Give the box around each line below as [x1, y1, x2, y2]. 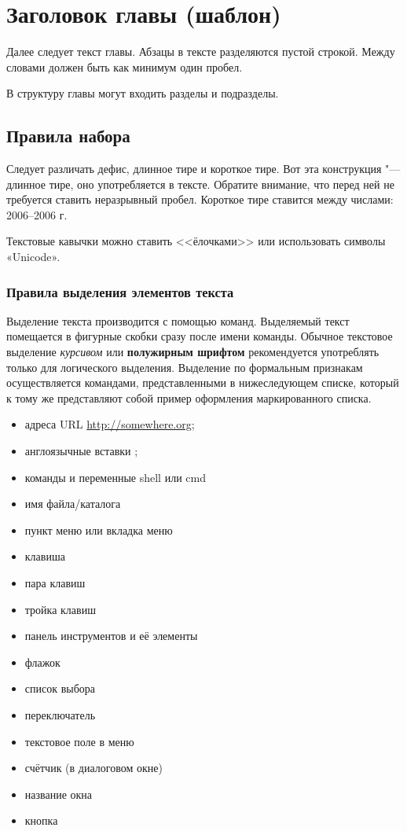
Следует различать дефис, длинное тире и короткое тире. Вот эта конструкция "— [6, 160, 401, 177]
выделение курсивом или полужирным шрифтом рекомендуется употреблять [6, 344, 379, 360]
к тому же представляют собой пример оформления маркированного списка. [6, 389, 372, 406]
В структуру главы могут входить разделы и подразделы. [6, 85, 279, 101]
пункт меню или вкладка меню [24, 521, 173, 538]
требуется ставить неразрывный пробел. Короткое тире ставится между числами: [6, 191, 394, 208]
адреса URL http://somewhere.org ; [24, 416, 195, 432]
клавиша [24, 548, 65, 564]
